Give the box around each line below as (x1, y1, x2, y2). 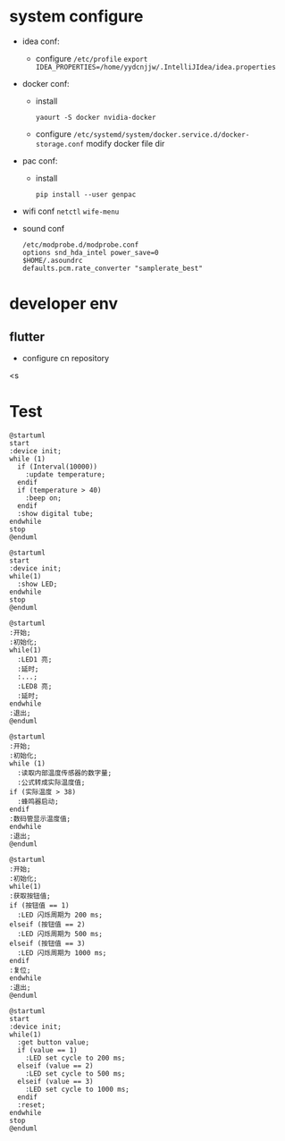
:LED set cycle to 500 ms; (25, 1069, 126, 1078)
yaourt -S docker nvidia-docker (35, 113, 156, 122)
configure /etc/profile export (35, 53, 148, 63)
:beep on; (25, 494, 63, 503)
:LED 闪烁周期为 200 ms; (17, 910, 103, 919)
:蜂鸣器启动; (17, 797, 60, 806)
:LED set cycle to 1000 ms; (25, 1085, 130, 1094)
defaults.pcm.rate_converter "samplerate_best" (21, 264, 203, 273)
